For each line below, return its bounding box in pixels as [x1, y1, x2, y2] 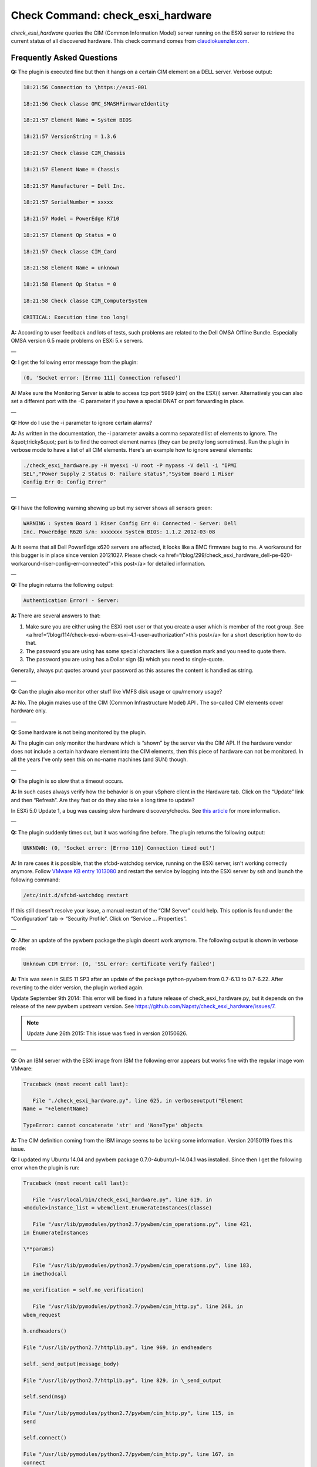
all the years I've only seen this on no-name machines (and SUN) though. [11, 756, 188, 763]
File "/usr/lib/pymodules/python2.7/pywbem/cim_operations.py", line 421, [32, 1221, 252, 1228]
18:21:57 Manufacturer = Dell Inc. [23, 182, 126, 189]
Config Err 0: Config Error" [23, 479, 107, 485]
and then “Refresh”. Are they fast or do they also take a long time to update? [11, 796, 195, 803]
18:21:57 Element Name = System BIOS [23, 117, 132, 123]
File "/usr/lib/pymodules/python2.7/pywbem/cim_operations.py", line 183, [32, 1262, 252, 1269]
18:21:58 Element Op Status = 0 [23, 281, 117, 288]
